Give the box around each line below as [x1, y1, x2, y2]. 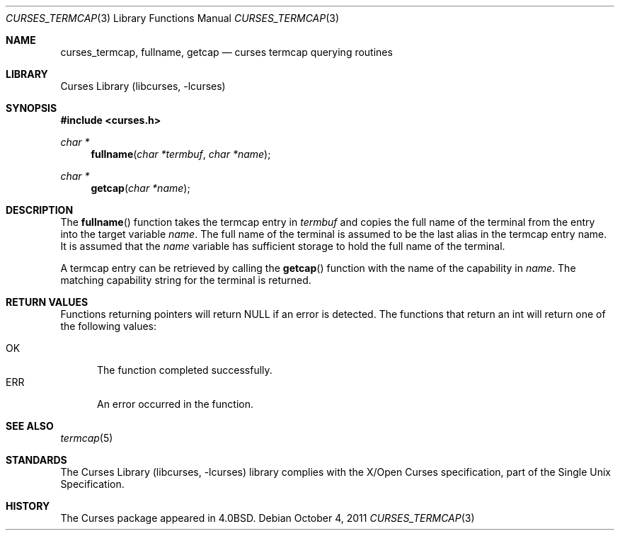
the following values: [60, 320, 156, 332]
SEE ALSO [6, 420, 54, 432]
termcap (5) [60, 432, 113, 444]
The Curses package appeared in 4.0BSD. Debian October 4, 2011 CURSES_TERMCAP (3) [60, 512, 475, 524]
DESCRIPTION [6, 204, 74, 216]
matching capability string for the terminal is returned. [60, 274, 311, 286]
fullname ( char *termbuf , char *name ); [91, 148, 271, 160]
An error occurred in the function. [97, 398, 253, 410]
